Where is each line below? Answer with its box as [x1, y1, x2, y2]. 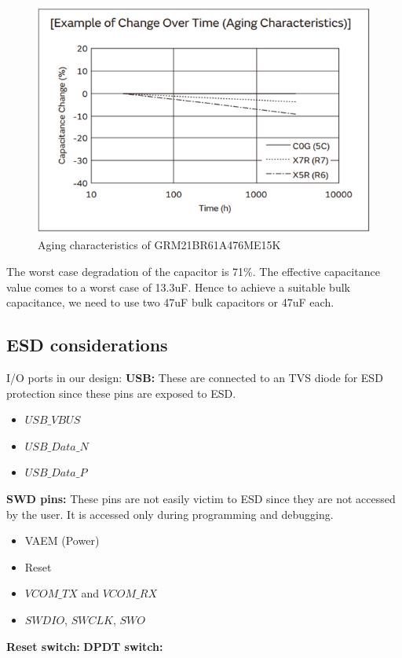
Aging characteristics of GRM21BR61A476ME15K [38, 237, 281, 253]
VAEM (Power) [24, 532, 100, 549]
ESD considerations [6, 333, 168, 357]
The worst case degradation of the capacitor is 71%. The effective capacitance [6, 263, 380, 280]
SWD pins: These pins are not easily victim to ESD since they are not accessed [6, 490, 396, 506]
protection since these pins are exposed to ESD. [6, 384, 236, 401]
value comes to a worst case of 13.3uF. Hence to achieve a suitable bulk [6, 278, 350, 295]
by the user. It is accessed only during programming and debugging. [6, 505, 334, 522]
